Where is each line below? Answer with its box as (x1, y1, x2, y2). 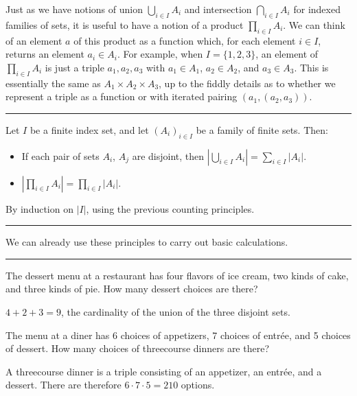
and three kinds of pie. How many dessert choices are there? (5, 281, 258, 296)
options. (181, 377, 215, 392)
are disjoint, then (132, 148, 205, 163)
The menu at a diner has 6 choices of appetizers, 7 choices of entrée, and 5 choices (5, 327, 351, 342)
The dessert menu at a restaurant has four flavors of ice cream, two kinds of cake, (5, 268, 349, 282)
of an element (5, 33, 62, 47)
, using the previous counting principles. (86, 201, 255, 216)
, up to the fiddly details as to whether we (159, 75, 336, 90)
